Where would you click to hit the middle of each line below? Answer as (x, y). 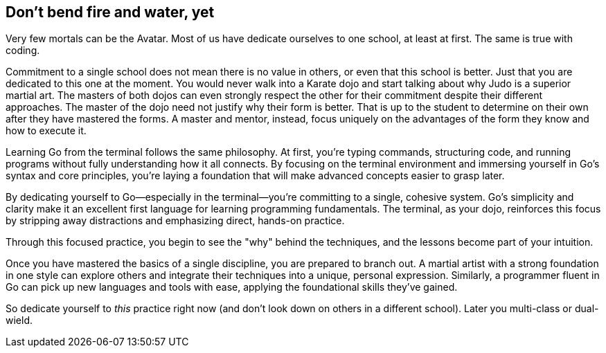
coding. (23, 51)
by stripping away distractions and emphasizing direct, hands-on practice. (175, 221)
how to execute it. (46, 131)
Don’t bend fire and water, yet (110, 12)
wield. (19, 320)
